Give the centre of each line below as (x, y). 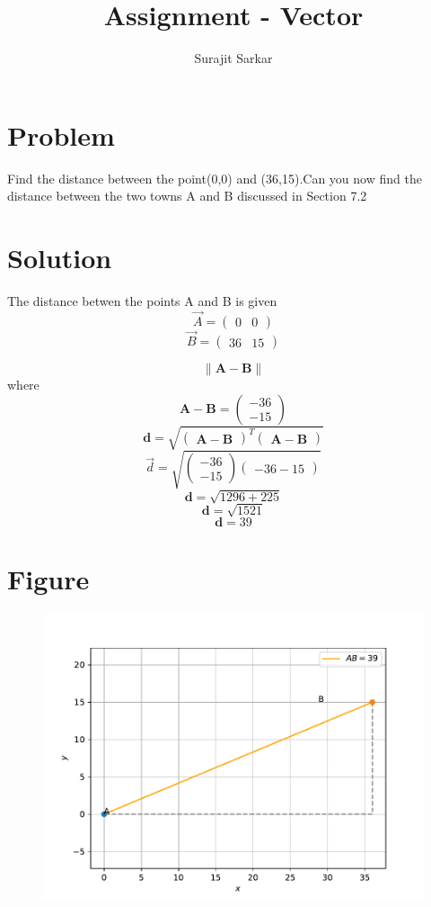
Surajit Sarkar (233, 58)
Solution (60, 258)
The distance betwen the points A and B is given (142, 300)
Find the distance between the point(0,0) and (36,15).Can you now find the (215, 178)
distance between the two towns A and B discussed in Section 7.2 (187, 196)
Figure (48, 578)
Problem (61, 135)
